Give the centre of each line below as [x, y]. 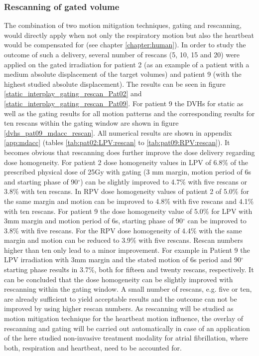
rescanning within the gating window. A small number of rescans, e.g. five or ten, [128, 289]
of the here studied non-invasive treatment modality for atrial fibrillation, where [126, 338]
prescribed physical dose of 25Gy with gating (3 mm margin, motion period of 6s [128, 172]
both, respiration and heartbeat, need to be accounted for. [93, 347]
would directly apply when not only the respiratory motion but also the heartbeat [129, 35]
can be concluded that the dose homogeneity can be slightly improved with [119, 279]
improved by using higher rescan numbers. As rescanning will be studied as [119, 308]
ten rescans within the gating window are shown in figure [91, 123]
